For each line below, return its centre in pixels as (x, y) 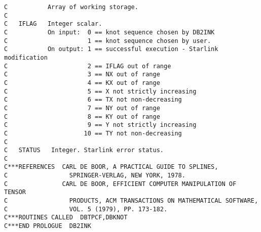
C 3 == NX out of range (82, 75)
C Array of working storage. (71, 7)
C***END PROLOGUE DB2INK (48, 226)
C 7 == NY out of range (82, 108)
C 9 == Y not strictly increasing (100, 125)
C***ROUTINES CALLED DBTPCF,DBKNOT (66, 218)
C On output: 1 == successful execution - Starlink (111, 49)
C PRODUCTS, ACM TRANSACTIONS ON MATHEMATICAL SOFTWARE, (131, 201)
